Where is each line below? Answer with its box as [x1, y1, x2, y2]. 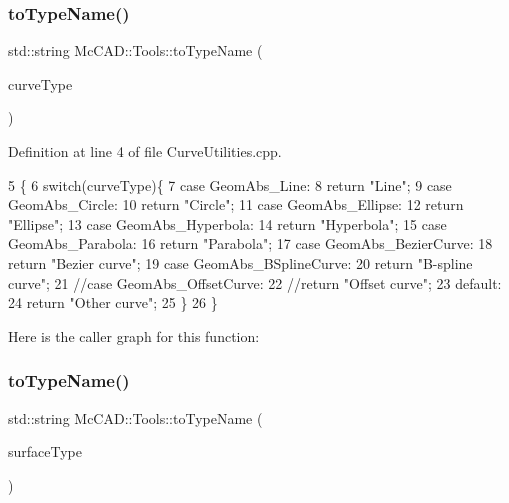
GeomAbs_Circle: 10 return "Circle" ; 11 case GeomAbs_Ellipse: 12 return [8, 194, 464, 215]
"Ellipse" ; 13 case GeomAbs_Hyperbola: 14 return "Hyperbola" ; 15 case [8, 213, 447, 234]
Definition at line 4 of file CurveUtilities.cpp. [8, 141, 282, 161]
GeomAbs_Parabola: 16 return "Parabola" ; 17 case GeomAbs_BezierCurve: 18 [8, 233, 493, 254]
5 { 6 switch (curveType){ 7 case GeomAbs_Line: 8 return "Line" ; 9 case [8, 174, 452, 195]
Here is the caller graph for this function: [8, 325, 260, 346]
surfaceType [8, 441, 83, 462]
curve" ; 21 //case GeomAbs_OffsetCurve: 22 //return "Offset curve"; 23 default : [8, 272, 502, 293]
